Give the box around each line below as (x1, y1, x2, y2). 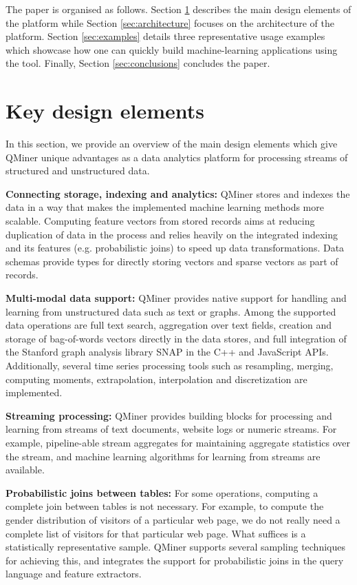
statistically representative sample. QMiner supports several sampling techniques (6, 540, 345, 554)
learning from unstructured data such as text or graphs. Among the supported (6, 304, 336, 318)
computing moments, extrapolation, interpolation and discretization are (6, 371, 307, 386)
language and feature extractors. (6, 566, 142, 581)
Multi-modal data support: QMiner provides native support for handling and (6, 291, 347, 305)
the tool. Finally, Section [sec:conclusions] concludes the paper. (6, 56, 270, 70)
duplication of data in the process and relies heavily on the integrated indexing (6, 227, 338, 241)
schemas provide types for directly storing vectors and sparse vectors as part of (6, 254, 338, 268)
